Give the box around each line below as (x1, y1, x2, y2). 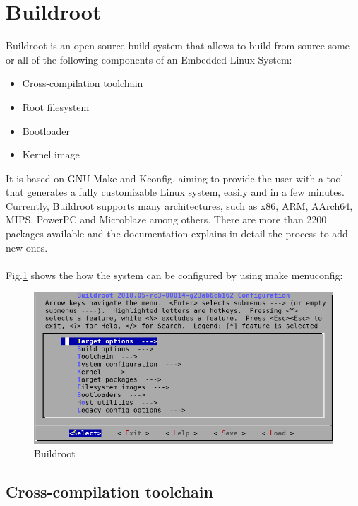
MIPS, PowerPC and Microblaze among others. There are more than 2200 (6, 212, 327, 227)
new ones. (6, 240, 48, 254)
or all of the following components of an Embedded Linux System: (6, 52, 292, 66)
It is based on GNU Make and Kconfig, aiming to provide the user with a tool (6, 170, 344, 185)
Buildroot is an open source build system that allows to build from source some (6, 38, 350, 53)
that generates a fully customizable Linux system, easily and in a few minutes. (6, 184, 345, 199)
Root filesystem (22, 99, 90, 114)
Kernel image (22, 147, 80, 162)
